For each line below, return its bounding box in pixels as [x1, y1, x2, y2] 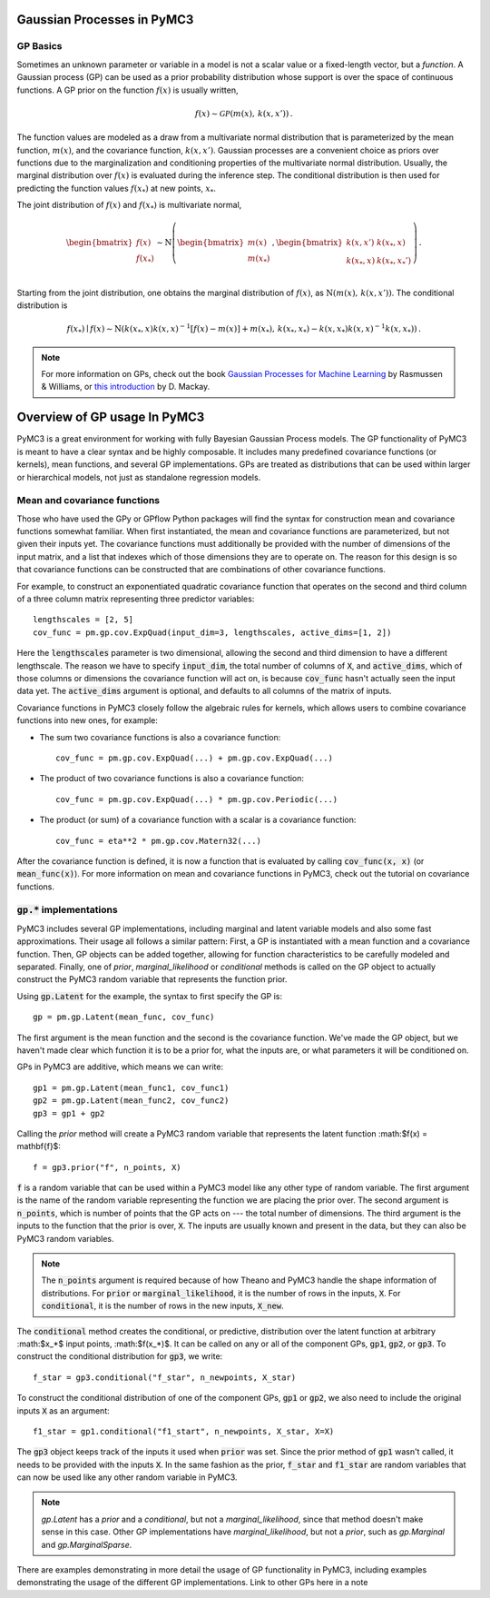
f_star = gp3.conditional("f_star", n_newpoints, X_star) [33, 1372, 297, 1383]
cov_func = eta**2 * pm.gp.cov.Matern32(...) [55, 836, 262, 846]
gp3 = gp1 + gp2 [33, 1108, 105, 1118]
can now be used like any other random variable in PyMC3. [16, 1472, 238, 1483]
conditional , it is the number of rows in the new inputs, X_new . [41, 1300, 285, 1312]
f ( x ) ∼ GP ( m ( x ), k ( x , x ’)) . [195, 108, 293, 118]
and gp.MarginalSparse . [41, 1539, 132, 1550]
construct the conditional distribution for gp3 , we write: [16, 1351, 223, 1362]
